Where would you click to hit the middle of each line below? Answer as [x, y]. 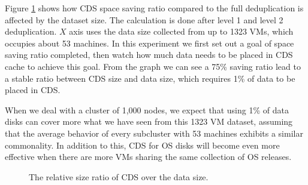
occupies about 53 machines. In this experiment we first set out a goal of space [150, 43]
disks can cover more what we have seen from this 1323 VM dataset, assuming [149, 121]
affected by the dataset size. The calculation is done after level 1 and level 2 [144, 19]
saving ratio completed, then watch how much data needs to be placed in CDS [149, 55]
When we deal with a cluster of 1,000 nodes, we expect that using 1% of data [147, 110]
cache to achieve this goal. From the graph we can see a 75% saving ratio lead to [153, 66]
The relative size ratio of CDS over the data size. [119, 176]
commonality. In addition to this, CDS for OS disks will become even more [142, 145]
